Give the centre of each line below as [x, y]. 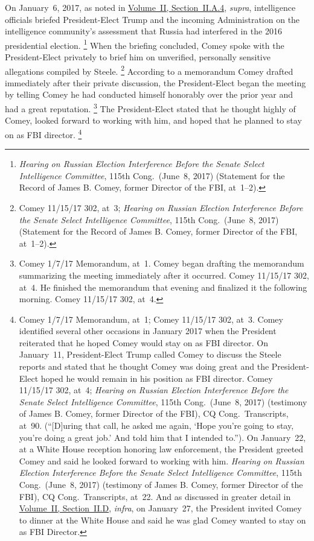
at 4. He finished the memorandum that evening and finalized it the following [163, 287]
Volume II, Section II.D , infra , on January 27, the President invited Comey [160, 508]
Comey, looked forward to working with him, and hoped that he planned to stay [153, 120]
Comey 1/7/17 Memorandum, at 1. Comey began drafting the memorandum [162, 263]
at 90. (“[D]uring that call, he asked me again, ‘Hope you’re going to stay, [156, 426]
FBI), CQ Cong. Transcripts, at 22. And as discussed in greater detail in [155, 496]
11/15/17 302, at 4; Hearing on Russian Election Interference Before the [154, 390]
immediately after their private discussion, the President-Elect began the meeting [155, 82]
